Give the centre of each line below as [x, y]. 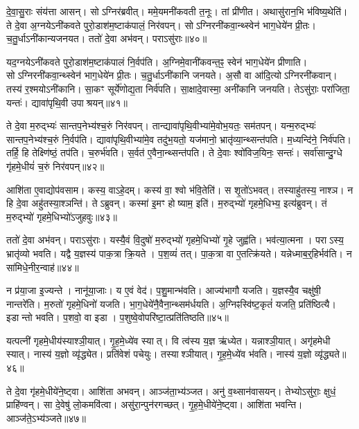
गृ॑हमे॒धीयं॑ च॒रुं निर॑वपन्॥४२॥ [55, 166]
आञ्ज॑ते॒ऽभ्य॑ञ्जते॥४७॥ [46, 418]
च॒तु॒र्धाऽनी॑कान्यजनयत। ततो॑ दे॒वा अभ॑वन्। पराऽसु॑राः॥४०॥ [107, 38]
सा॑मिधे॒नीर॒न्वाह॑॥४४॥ [43, 267]
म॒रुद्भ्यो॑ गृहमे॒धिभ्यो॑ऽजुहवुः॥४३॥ [62, 216]
